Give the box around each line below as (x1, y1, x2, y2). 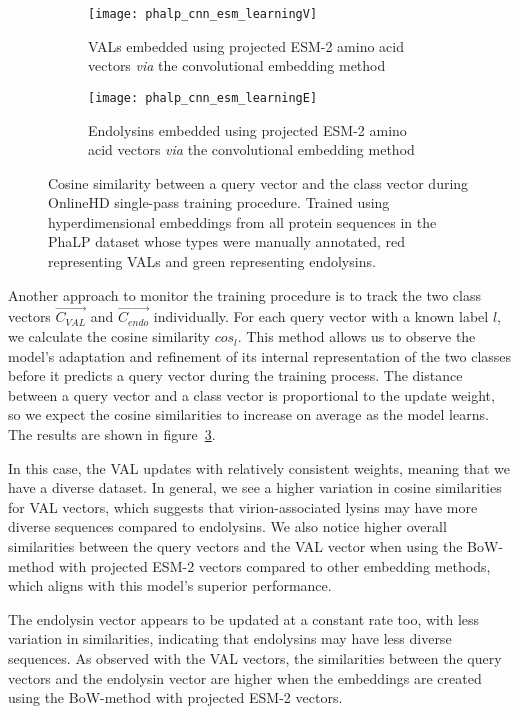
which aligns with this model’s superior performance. (8, 575, 332, 596)
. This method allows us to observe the (237, 326, 476, 347)
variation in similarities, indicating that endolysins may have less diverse (8, 628, 452, 649)
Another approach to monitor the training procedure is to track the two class (8, 284, 482, 305)
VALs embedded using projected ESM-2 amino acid (88, 35, 404, 56)
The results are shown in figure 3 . (8, 424, 216, 445)
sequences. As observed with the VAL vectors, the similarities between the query (8, 647, 502, 668)
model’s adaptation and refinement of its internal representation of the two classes (8, 345, 512, 366)
